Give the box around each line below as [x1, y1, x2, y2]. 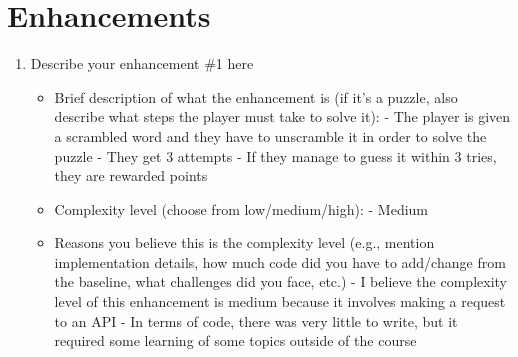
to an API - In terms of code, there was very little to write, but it [54, 310, 458, 331]
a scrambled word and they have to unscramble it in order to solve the [54, 125, 487, 146]
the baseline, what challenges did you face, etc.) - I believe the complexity [54, 271, 507, 292]
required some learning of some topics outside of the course [54, 330, 417, 351]
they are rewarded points [54, 165, 208, 186]
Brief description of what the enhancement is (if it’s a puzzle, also [54, 86, 458, 107]
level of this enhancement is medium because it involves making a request [54, 291, 506, 312]
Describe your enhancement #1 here [30, 53, 254, 74]
